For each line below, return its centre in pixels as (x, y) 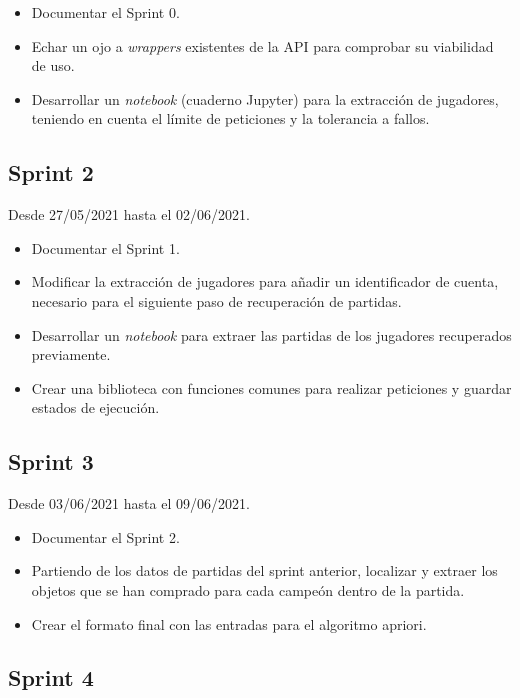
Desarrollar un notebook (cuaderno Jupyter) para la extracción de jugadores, (265, 98)
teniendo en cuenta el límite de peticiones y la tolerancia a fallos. (230, 118)
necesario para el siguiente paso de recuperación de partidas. (216, 300)
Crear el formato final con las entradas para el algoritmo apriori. (229, 623)
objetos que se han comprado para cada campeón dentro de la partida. (248, 589)
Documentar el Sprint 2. (105, 536)
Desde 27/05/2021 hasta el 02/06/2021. (129, 214)
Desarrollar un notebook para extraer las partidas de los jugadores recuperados (271, 334)
